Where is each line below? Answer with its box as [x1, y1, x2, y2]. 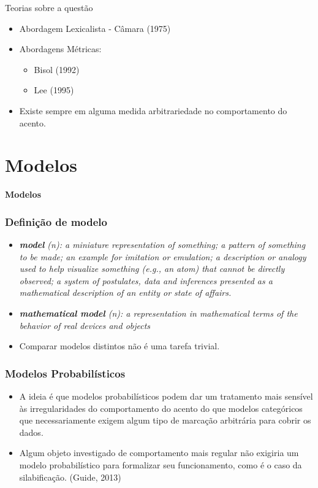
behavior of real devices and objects [19, 319, 151, 331]
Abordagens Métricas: [19, 42, 102, 55]
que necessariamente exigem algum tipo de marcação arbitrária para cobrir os [19, 414, 311, 427]
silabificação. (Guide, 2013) [19, 470, 121, 483]
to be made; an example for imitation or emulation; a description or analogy [19, 250, 306, 263]
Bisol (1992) [34, 63, 80, 76]
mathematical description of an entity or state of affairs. [19, 286, 232, 299]
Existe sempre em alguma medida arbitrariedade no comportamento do [19, 104, 287, 117]
